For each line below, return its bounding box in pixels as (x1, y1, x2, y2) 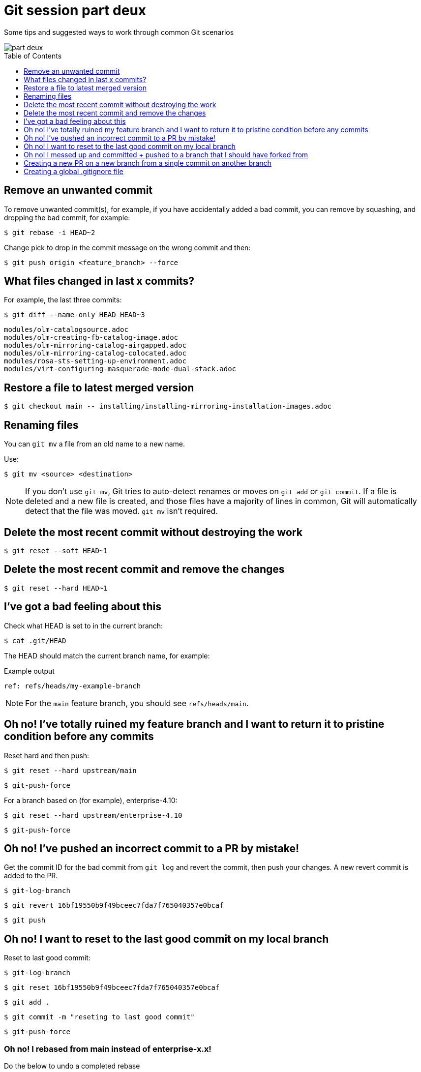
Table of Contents (4, 51, 62, 60)
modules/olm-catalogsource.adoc (4, 326, 128, 334)
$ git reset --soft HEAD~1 (4, 546, 108, 555)
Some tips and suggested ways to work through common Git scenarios (4, 28, 234, 36)
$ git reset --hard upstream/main (4, 766, 137, 774)
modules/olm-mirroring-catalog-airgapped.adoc (4, 341, 186, 350)
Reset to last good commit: (4, 953, 90, 962)
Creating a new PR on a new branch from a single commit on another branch (24, 158, 271, 167)
